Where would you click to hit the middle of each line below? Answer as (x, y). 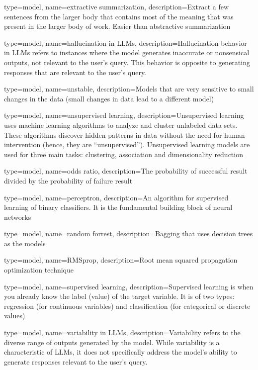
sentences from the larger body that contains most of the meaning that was (119, 16)
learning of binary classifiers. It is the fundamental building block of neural (118, 207)
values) (15, 316)
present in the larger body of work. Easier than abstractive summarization (117, 26)
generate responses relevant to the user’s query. (76, 361)
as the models (25, 243)
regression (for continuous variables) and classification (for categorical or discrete (127, 306)
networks (18, 217)
